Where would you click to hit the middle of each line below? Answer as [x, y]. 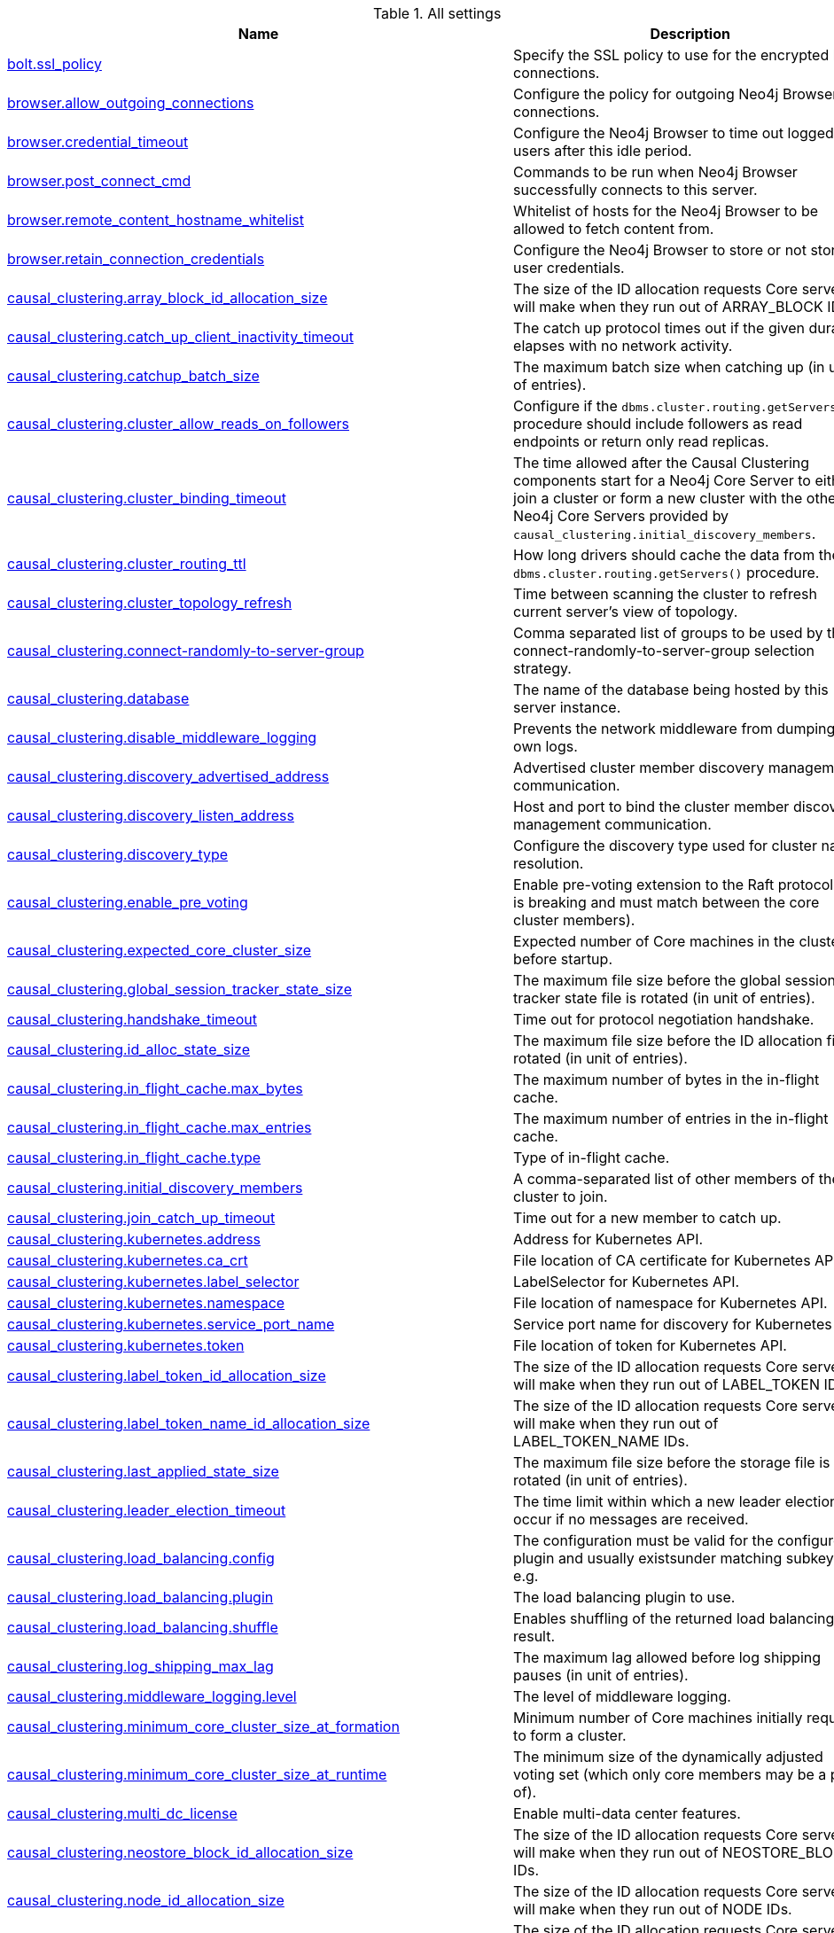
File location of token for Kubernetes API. [650, 1345]
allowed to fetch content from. [614, 229]
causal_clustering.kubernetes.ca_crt [128, 1260]
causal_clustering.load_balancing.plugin [140, 1597]
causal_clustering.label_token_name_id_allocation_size [189, 1423]
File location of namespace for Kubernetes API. [670, 1303]
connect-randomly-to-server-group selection [664, 651]
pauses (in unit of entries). [601, 1675]
